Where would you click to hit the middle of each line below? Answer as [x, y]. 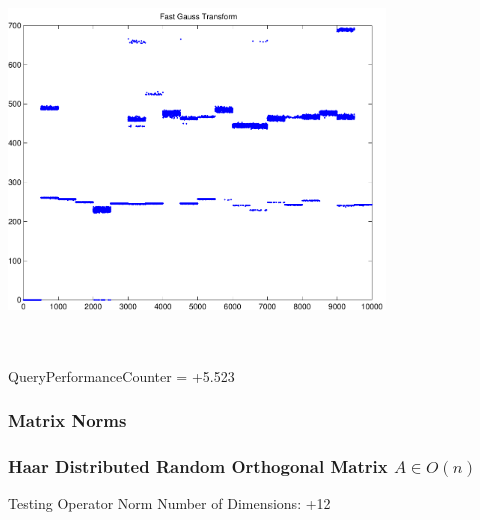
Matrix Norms [67, 420]
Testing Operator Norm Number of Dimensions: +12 [169, 503]
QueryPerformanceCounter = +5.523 [121, 375]
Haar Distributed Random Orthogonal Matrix [198, 465]
